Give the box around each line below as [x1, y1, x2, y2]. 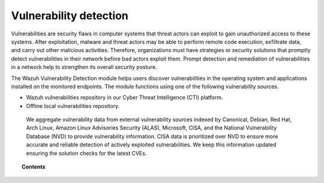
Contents [22, 163, 46, 170]
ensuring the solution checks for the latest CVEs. [26, 149, 147, 157]
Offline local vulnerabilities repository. [26, 102, 120, 109]
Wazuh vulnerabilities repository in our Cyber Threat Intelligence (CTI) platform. [26, 94, 223, 101]
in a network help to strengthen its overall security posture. [11, 64, 157, 71]
